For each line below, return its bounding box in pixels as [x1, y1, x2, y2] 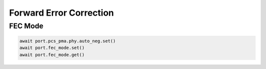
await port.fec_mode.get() [19, 52, 85, 57]
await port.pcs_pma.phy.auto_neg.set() [19, 38, 116, 44]
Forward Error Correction [9, 7, 114, 18]
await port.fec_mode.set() [19, 45, 85, 51]
